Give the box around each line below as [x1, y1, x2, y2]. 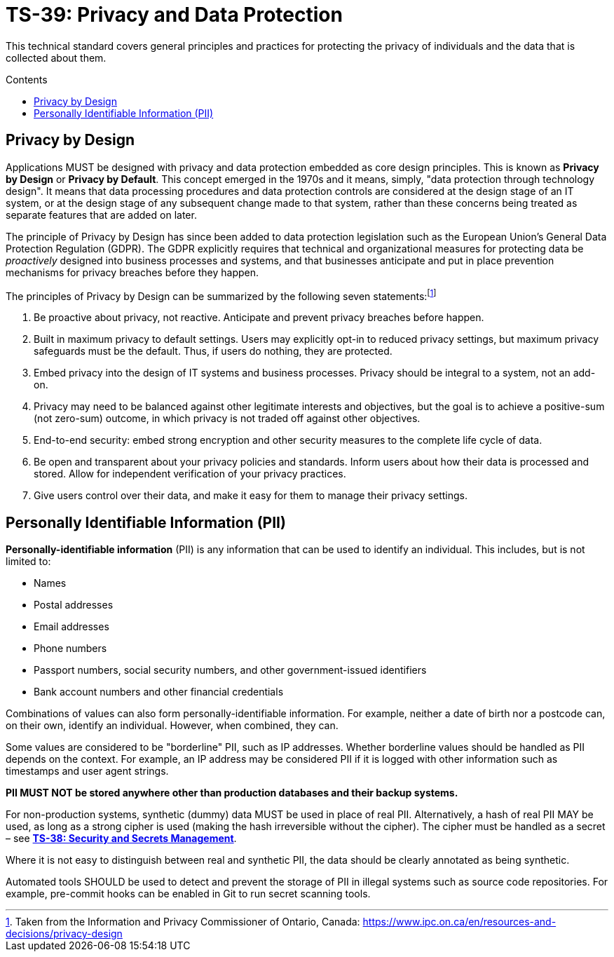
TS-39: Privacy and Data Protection [6, 3, 343, 27]
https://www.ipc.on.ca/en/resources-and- [362, 916, 557, 928]
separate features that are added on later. [6, 208, 197, 221]
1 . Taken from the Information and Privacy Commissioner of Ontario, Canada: [6, 916, 360, 928]
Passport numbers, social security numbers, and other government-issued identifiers [34, 664, 427, 677]
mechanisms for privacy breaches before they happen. [6, 266, 259, 278]
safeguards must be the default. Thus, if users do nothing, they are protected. [34, 345, 393, 358]
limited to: [6, 555, 51, 568]
